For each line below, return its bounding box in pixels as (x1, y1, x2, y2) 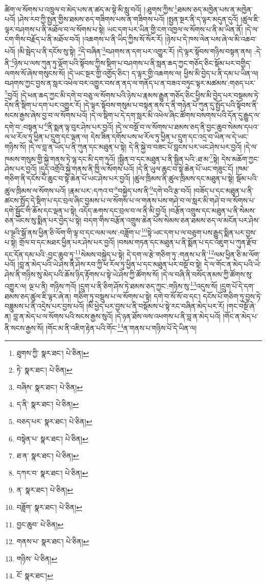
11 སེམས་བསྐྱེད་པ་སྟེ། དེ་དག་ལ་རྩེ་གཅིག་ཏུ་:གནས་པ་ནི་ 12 (75, 247, 214, 259)
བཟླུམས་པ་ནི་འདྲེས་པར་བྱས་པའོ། (5, 301, 84, 311)
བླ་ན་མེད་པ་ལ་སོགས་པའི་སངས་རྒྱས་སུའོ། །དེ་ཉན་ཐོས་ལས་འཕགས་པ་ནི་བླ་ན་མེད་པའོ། (13, 310, 221, 321)
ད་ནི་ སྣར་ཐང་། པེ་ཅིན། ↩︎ (16, 399, 79, 409)
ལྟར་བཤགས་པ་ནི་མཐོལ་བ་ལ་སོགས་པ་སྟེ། (5, 23, 105, 34)
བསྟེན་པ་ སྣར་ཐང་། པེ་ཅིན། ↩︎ (16, 433, 88, 444)
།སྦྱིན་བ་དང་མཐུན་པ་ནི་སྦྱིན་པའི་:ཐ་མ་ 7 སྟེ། (117, 152, 220, 164)
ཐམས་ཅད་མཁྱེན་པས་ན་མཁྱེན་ (177, 4, 253, 14)
